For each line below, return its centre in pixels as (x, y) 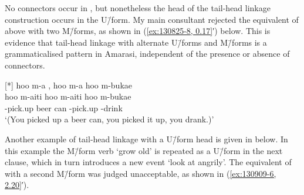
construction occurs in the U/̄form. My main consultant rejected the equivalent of (152, 19)
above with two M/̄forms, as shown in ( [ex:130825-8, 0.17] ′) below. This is (138, 31)
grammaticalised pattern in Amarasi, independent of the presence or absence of (147, 54)
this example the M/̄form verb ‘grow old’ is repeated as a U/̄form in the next (144, 150)
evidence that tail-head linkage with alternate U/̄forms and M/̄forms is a (136, 42)
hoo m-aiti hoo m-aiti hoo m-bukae (68, 96)
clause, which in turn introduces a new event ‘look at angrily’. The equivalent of (148, 162)
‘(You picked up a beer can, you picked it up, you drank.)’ (109, 119)
